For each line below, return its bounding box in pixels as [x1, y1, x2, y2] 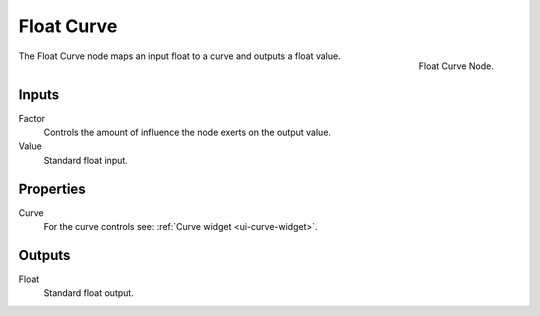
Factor [18, 112, 45, 124]
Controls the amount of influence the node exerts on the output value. [43, 126, 332, 139]
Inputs [18, 86, 60, 103]
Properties [18, 180, 86, 197]
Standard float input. [43, 154, 129, 166]
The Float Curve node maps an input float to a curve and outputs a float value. [18, 50, 341, 62]
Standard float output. [43, 287, 134, 299]
